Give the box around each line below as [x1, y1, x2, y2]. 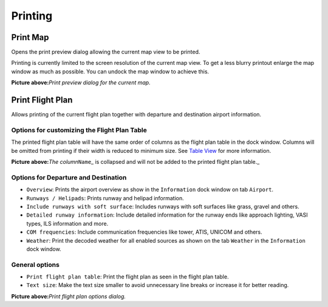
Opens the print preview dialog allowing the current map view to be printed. [11, 49, 200, 56]
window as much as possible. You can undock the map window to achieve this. [11, 67, 210, 75]
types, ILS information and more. [26, 220, 109, 227]
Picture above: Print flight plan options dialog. [11, 292, 126, 300]
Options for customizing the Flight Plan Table [11, 126, 147, 134]
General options [11, 260, 60, 269]
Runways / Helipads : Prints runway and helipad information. [26, 194, 185, 201]
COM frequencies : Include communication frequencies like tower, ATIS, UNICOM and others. [26, 228, 262, 236]
